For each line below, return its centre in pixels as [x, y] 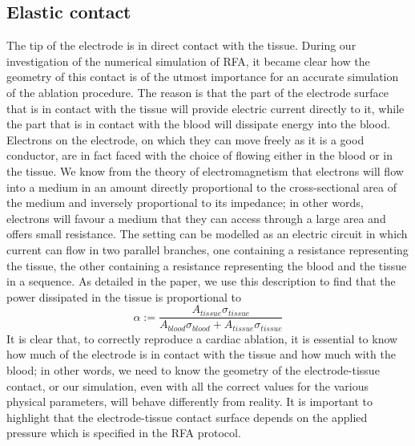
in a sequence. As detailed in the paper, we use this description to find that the [201, 281]
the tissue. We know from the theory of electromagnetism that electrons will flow [205, 170]
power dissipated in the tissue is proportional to [124, 296]
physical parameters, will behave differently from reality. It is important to [190, 401]
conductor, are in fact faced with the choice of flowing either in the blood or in [200, 155]
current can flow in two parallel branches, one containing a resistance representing [207, 249]
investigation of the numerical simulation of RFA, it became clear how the [188, 61]
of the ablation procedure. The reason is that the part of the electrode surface [197, 92]
